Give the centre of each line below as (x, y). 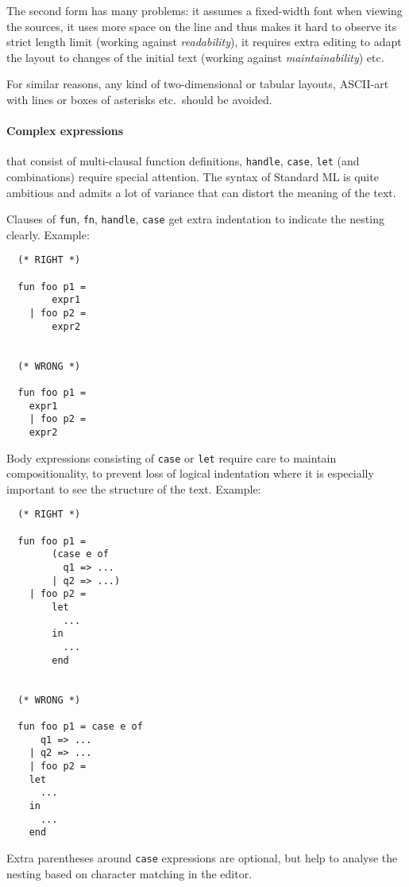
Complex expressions (65, 131)
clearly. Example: (48, 234)
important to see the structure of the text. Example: (134, 488)
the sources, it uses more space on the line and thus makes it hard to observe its (202, 26)
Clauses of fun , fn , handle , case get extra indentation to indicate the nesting (195, 219)
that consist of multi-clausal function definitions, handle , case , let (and (183, 161)
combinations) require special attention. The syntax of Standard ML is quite (193, 177)
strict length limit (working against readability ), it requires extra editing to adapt (204, 42)
